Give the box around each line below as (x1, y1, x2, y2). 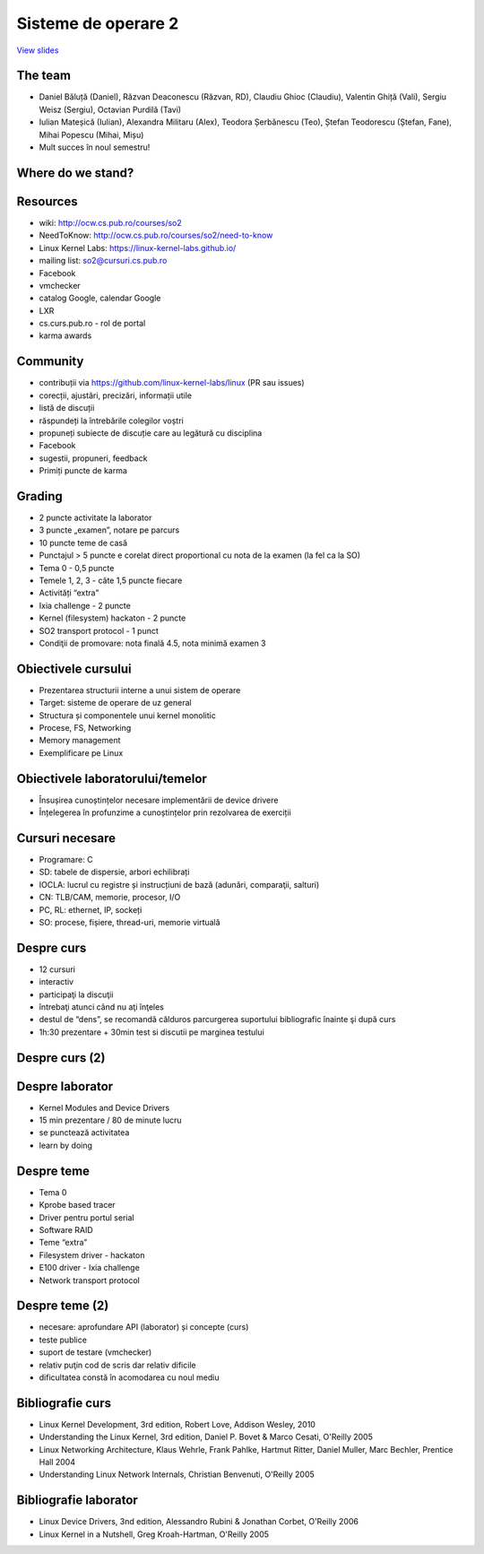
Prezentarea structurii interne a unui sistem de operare (39, 684, 241, 695)
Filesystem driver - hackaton (39, 1249, 145, 1260)
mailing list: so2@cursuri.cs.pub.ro (39, 256, 168, 266)
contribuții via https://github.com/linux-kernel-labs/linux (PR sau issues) (39, 378, 305, 388)
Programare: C (39, 854, 93, 864)
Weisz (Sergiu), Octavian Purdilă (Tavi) (39, 104, 182, 115)
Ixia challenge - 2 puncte (39, 600, 132, 611)
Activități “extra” (39, 587, 99, 598)
